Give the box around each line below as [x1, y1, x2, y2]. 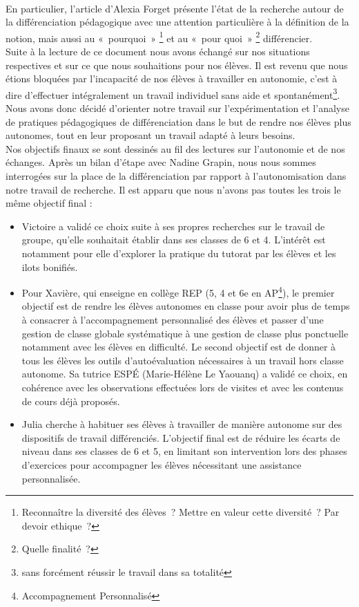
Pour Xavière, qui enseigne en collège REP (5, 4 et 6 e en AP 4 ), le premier [21, 283, 335, 299]
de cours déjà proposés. [21, 393, 120, 408]
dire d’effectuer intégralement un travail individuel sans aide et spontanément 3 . [6, 85, 340, 102]
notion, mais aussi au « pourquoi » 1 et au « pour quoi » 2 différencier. [6, 28, 313, 45]
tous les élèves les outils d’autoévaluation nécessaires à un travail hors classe [21, 353, 344, 367]
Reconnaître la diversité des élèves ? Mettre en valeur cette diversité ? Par [21, 505, 340, 519]
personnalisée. [21, 471, 81, 485]
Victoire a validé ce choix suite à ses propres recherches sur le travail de [21, 218, 325, 233]
